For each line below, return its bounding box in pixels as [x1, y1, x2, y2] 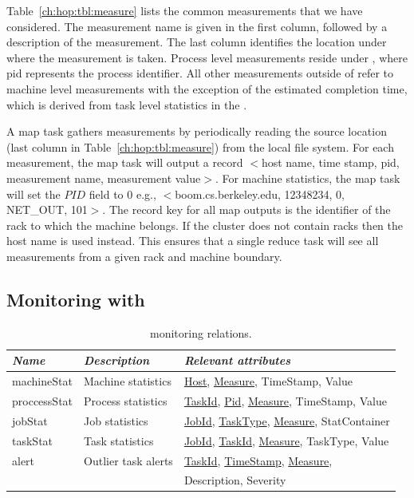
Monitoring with [6, 287, 145, 311]
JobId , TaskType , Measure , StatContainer [183, 412, 390, 429]
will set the [6, 185, 61, 202]
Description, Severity [183, 472, 286, 488]
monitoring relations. [150, 324, 252, 341]
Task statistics [84, 432, 154, 449]
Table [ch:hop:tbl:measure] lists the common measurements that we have [6, 2, 363, 18]
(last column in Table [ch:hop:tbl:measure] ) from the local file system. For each [6, 138, 394, 155]
